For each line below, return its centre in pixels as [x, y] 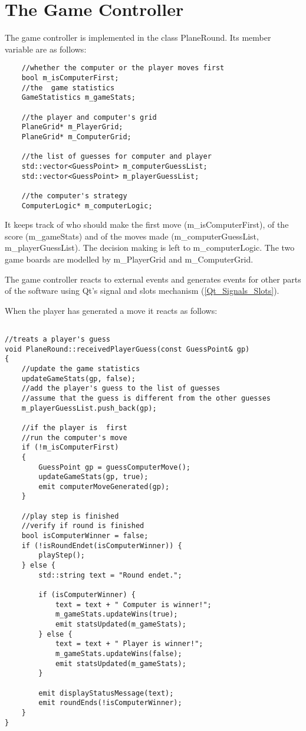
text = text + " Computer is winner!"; [133, 604]
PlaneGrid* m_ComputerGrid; [76, 137]
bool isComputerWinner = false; [85, 536]
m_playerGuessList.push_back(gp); [89, 408]
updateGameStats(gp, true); [93, 477]
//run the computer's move [74, 437]
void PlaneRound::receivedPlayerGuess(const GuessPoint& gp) [127, 349]
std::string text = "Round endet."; [110, 575]
